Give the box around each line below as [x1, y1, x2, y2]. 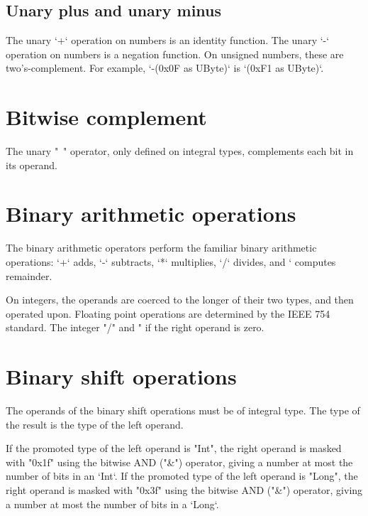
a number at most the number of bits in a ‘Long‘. [6, 496, 219, 511]
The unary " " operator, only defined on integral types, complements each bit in [6, 144, 354, 158]
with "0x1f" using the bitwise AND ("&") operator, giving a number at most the [6, 454, 353, 469]
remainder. [6, 268, 52, 283]
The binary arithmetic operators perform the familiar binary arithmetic [6, 240, 317, 255]
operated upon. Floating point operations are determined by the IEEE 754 [6, 306, 330, 321]
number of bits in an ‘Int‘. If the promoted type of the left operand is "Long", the [6, 468, 358, 483]
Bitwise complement [6, 102, 207, 131]
